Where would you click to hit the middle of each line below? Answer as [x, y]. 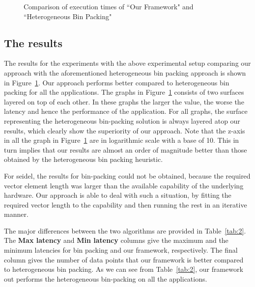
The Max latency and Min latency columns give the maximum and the [116, 240]
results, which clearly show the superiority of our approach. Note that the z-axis [125, 130]
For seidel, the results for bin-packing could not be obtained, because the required [127, 175]
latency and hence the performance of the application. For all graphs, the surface [126, 111]
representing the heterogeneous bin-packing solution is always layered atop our [122, 120]
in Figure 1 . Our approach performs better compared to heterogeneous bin [117, 82]
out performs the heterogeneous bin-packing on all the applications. [106, 278]
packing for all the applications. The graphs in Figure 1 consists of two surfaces [124, 92]
